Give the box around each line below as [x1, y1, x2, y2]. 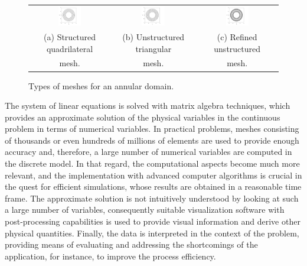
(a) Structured [44, 30, 96, 43]
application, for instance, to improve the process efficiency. [5, 249, 216, 262]
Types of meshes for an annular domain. [28, 79, 174, 92]
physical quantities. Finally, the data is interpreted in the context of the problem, [5, 226, 299, 239]
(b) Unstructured [122, 30, 185, 43]
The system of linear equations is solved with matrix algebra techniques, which [5, 99, 290, 112]
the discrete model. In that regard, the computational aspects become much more [5, 157, 300, 170]
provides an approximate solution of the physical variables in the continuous [5, 111, 280, 123]
